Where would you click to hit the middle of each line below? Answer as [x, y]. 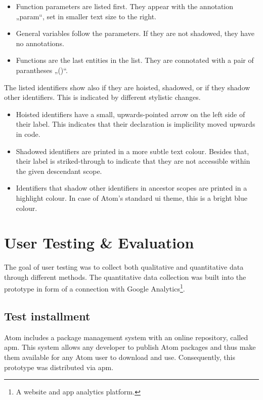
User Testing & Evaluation [99, 243]
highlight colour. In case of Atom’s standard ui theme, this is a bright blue [131, 197]
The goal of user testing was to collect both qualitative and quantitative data [124, 267]
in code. [28, 134]
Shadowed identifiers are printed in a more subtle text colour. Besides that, [133, 151]
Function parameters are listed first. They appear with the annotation [125, 6]
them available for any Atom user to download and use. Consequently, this [120, 357]
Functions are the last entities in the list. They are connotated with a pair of [135, 60]
